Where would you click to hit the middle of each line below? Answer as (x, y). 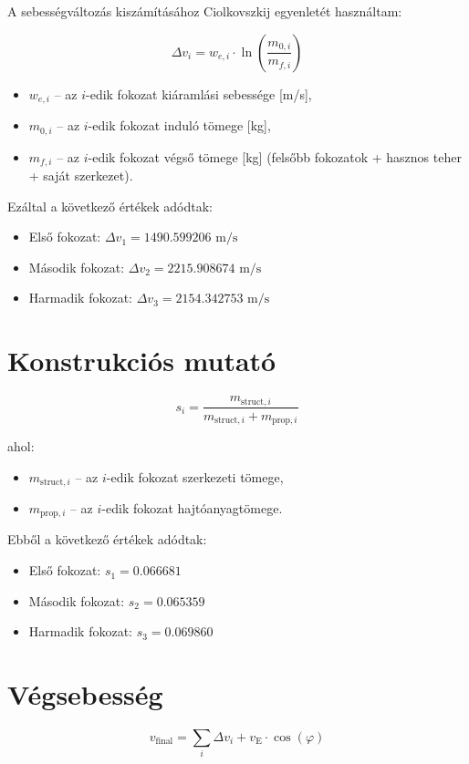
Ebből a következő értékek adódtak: (107, 539)
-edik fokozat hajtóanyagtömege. (192, 508)
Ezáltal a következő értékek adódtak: (110, 206)
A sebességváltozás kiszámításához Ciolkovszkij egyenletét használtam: (205, 11)
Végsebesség (85, 694)
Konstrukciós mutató (142, 361)
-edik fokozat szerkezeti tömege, (195, 476)
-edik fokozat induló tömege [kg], (179, 125)
